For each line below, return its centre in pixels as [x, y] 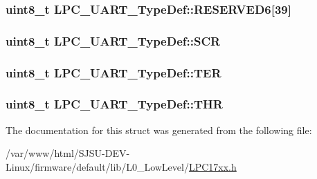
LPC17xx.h [212, 166]
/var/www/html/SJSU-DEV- [68, 153]
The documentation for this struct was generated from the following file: [159, 130]
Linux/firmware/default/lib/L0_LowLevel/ [97, 166]
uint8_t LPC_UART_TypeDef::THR [114, 104]
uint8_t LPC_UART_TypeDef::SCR [113, 40]
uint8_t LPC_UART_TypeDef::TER [114, 72]
